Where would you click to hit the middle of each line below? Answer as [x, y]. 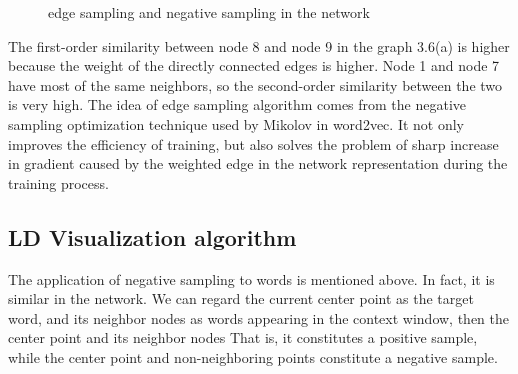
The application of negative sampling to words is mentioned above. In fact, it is [251, 278]
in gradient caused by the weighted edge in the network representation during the [258, 163]
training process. [58, 182]
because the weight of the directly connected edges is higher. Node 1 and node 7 [254, 65]
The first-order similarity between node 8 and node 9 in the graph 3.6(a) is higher [259, 45]
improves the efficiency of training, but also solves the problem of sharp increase [253, 143]
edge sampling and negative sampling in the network [209, 12]
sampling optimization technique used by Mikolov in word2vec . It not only [236, 123]
